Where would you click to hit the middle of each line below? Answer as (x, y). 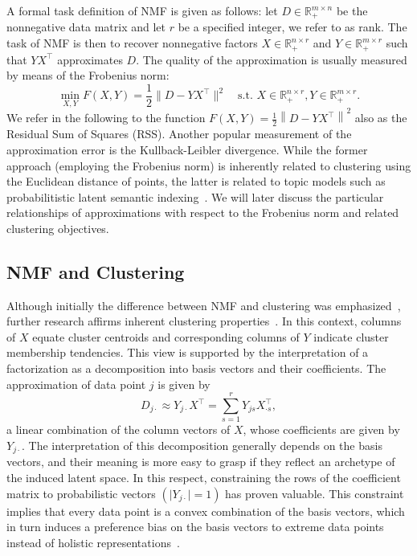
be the (352, 10)
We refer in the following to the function (106, 118)
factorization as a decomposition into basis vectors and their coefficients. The (196, 368)
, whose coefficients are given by (321, 429)
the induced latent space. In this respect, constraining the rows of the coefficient (204, 477)
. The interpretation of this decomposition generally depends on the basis (202, 445)
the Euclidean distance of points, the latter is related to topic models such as (196, 181)
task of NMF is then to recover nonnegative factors (132, 43)
